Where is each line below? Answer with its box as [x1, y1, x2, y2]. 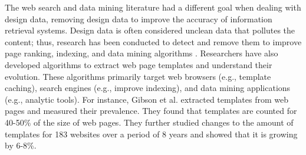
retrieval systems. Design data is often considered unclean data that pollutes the [5, 24, 295, 36]
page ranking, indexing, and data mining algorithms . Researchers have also [5, 47, 278, 59]
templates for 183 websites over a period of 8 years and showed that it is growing [5, 127, 298, 140]
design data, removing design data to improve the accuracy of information [5, 12, 272, 25]
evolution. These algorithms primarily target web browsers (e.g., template [5, 70, 271, 82]
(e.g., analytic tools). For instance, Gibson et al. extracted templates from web [5, 93, 288, 105]
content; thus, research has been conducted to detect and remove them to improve [5, 35, 302, 48]
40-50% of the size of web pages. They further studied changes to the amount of [5, 116, 294, 128]
